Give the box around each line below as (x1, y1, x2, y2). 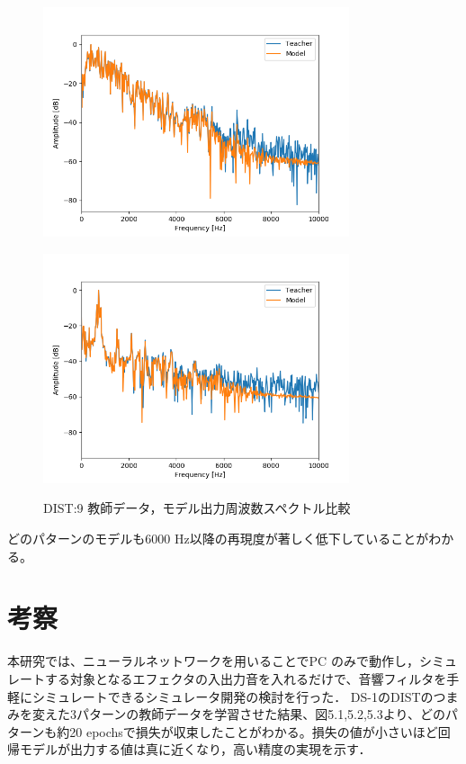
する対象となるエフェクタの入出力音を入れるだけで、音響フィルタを (44, 669, 447, 688)
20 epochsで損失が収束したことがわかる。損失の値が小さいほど (69, 722, 438, 741)
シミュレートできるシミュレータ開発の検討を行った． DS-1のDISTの (31, 687, 434, 706)
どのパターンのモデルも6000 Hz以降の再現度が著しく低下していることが (7, 529, 429, 547)
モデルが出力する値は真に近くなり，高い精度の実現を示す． (19, 740, 372, 759)
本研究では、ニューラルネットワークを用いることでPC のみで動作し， (7, 652, 419, 670)
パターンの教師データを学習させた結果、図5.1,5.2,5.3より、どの (76, 705, 445, 724)
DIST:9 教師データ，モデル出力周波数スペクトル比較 (43, 499, 351, 517)
